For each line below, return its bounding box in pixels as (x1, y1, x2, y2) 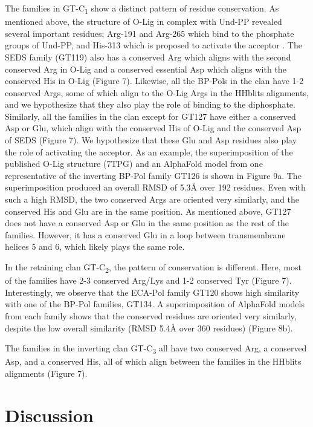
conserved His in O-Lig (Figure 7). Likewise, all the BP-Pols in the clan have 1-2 (5, 74, 304, 87)
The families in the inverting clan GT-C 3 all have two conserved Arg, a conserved (5, 342, 307, 356)
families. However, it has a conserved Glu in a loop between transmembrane (5, 228, 286, 241)
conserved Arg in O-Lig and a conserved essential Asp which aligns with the (5, 62, 286, 75)
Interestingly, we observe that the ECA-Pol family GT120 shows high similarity (5, 285, 300, 298)
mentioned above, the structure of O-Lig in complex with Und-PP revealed (5, 15, 282, 28)
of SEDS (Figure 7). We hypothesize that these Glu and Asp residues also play (5, 134, 297, 146)
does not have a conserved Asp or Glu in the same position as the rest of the (5, 217, 289, 229)
